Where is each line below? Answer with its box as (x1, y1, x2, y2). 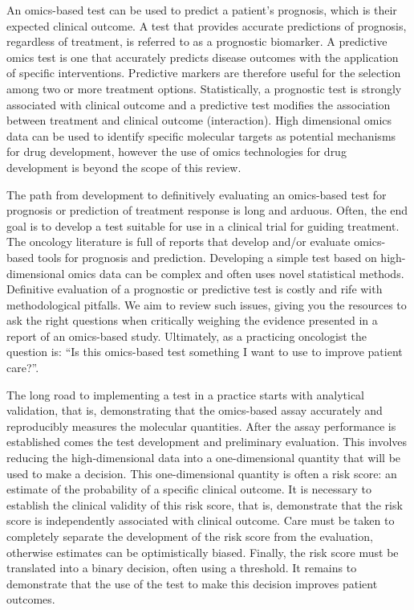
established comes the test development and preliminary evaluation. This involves (6, 433, 408, 450)
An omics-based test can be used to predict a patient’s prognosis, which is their (6, 2, 397, 18)
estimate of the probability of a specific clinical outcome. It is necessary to (6, 481, 372, 497)
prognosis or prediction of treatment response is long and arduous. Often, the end (6, 202, 408, 219)
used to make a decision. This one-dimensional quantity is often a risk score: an (6, 465, 397, 481)
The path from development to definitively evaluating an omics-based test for (6, 186, 387, 203)
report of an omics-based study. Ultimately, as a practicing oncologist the (6, 327, 367, 344)
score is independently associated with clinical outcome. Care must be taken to (6, 512, 395, 529)
